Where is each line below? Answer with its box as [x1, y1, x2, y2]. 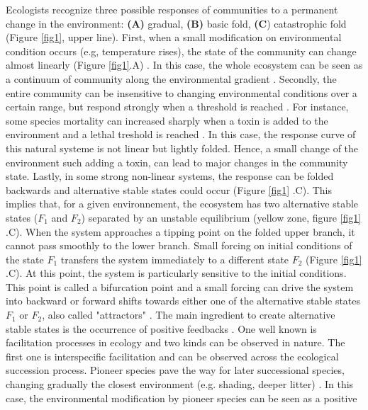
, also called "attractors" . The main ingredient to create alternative [42, 307, 335, 322]
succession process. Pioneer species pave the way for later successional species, [6, 363, 345, 377]
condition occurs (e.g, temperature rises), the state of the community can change [6, 43, 357, 58]
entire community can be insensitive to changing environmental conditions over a [6, 85, 357, 100]
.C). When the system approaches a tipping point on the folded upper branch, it [6, 224, 355, 239]
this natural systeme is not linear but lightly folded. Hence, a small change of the [6, 140, 359, 155]
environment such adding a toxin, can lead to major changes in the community [6, 154, 348, 169]
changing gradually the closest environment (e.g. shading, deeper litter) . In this [6, 377, 354, 392]
